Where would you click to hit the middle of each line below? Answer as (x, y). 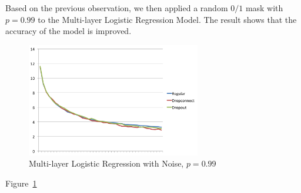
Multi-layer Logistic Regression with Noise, (106, 163)
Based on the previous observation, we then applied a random (117, 8)
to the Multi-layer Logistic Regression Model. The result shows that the (167, 19)
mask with (264, 8)
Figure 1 (21, 183)
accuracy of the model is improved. (68, 31)
